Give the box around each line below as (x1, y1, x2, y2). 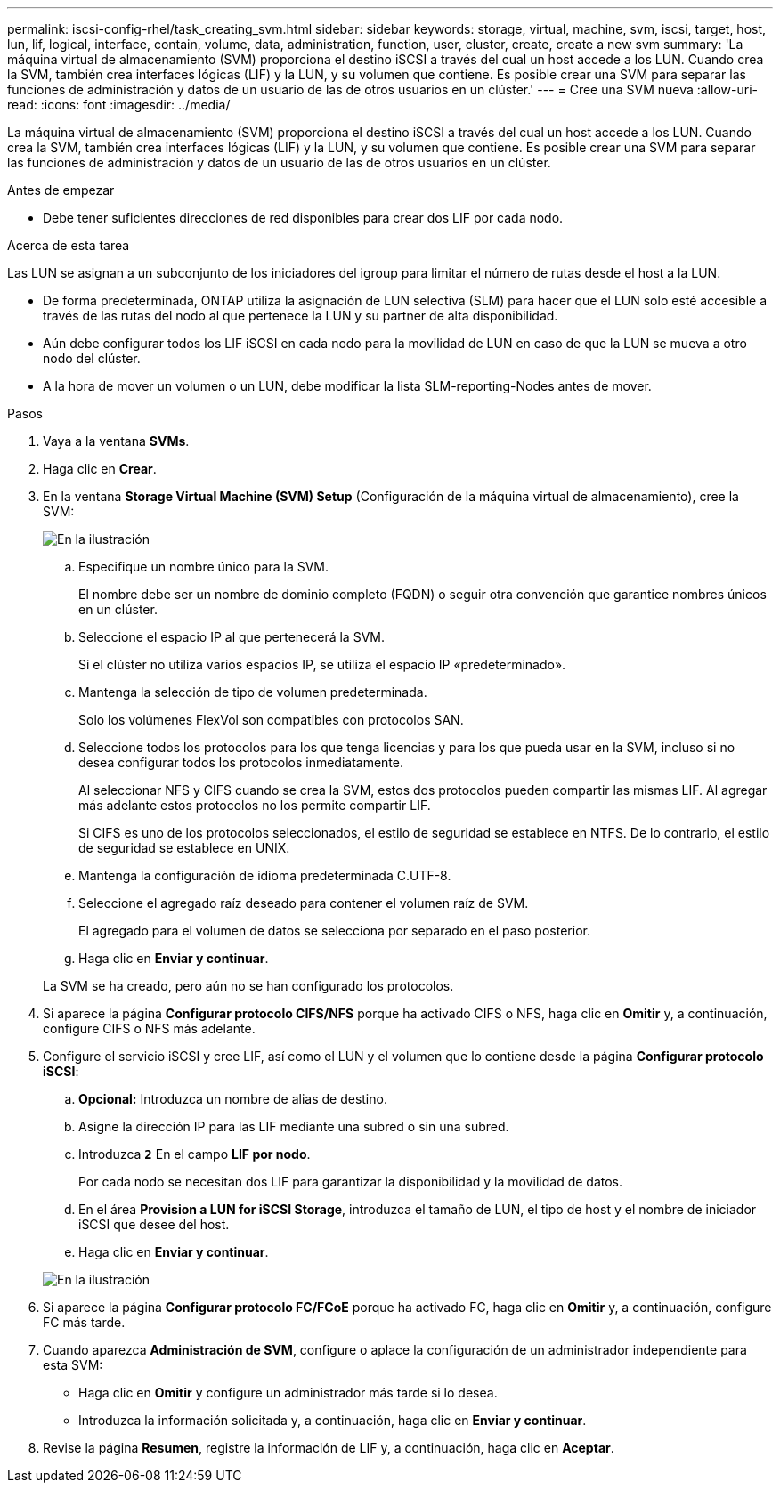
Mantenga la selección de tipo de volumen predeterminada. (78, 684, 427, 700)
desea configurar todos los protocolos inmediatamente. (78, 755, 404, 770)
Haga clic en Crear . (43, 461, 157, 476)
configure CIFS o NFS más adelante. (43, 1021, 256, 1036)
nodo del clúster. (43, 351, 141, 366)
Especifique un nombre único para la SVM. (78, 559, 329, 574)
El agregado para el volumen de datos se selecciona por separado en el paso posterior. (78, 923, 590, 938)
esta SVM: (43, 1357, 103, 1373)
